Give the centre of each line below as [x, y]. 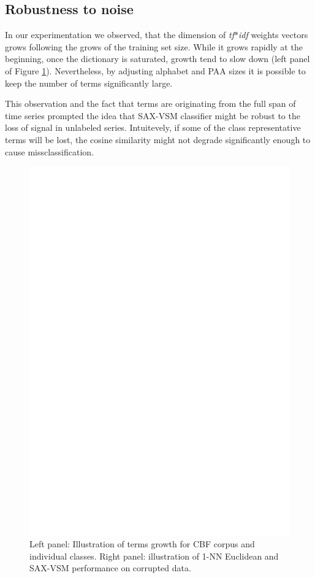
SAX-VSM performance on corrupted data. [110, 568]
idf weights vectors [273, 35]
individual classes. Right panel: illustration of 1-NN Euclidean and [154, 556]
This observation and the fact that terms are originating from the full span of [150, 103]
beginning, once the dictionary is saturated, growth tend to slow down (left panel [157, 59]
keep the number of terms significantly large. [89, 83]
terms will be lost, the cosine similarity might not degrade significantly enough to [158, 139]
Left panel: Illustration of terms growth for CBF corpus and [142, 544]
